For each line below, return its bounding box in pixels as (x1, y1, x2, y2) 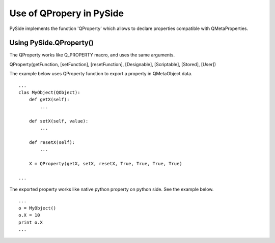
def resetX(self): (29, 139, 75, 145)
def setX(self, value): (29, 118, 89, 124)
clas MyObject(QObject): (18, 89, 80, 96)
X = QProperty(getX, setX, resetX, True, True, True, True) (29, 161, 183, 166)
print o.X (18, 219, 43, 225)
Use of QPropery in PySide (9, 8, 124, 19)
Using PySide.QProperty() (9, 39, 94, 47)
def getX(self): (29, 97, 70, 103)
